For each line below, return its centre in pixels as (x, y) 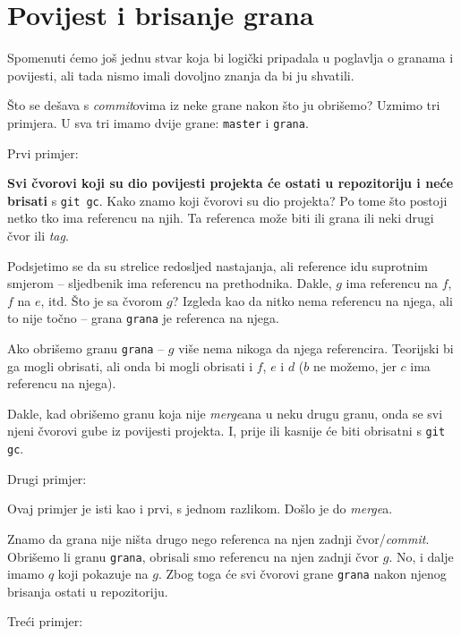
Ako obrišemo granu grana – (86, 348)
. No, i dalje (421, 556)
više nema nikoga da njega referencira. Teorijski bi (316, 348)
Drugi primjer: (47, 478)
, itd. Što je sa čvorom (102, 300)
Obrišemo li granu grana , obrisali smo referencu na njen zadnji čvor (193, 556)
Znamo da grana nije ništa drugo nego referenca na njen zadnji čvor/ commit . (218, 538)
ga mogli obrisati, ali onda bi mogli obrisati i (130, 365)
